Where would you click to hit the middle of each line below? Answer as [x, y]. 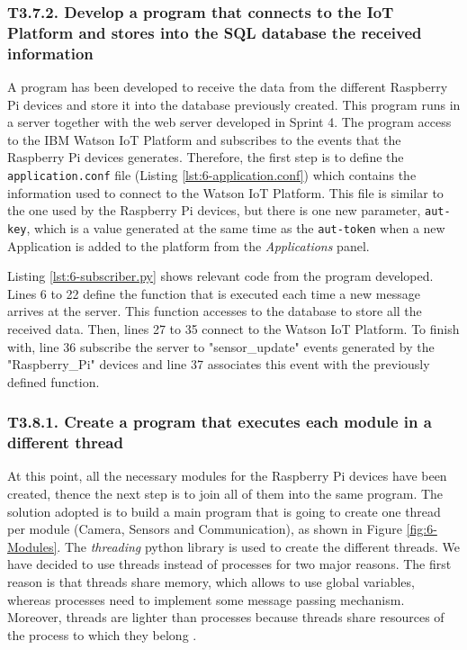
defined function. [54, 381]
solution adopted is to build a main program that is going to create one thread [224, 511]
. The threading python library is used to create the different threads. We [258, 546]
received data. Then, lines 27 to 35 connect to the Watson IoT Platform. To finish [233, 328]
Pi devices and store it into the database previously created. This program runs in [234, 104]
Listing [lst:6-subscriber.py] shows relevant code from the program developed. [220, 276]
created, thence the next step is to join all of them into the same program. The [225, 494]
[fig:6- [422, 529]
